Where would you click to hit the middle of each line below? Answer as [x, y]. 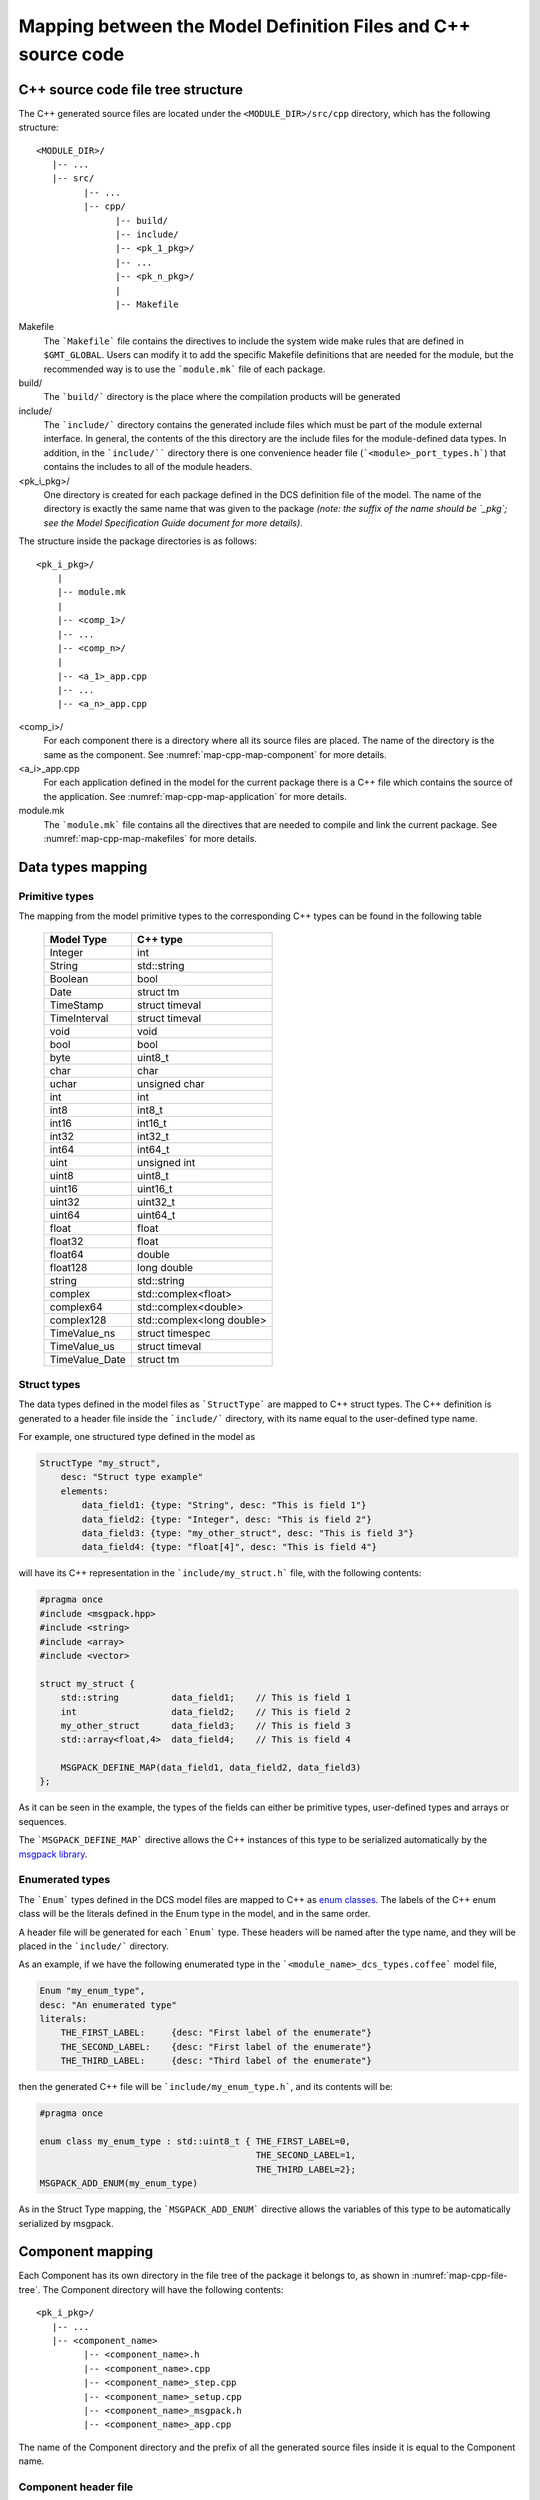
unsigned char [170, 1083]
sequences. [42, 1821]
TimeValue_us [82, 1346]
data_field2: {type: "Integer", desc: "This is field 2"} [226, 1519]
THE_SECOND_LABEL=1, [306, 2155]
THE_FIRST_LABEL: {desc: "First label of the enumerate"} [216, 2033]
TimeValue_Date [88, 1359]
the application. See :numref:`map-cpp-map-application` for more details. [195, 796]
